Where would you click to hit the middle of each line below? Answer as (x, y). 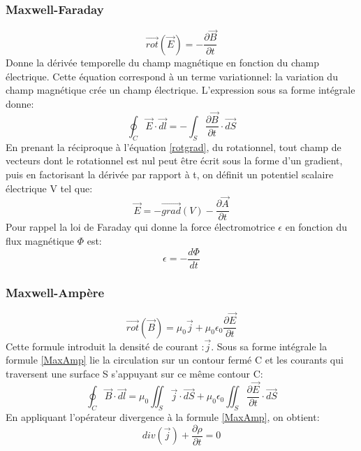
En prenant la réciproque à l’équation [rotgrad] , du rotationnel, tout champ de (174, 146)
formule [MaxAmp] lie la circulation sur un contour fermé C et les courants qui (175, 360)
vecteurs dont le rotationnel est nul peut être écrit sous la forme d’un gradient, (174, 160)
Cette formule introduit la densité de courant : (105, 346)
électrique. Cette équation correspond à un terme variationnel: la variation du (172, 76)
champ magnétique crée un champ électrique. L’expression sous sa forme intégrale (180, 90)
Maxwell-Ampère (55, 292)
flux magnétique (40, 241)
